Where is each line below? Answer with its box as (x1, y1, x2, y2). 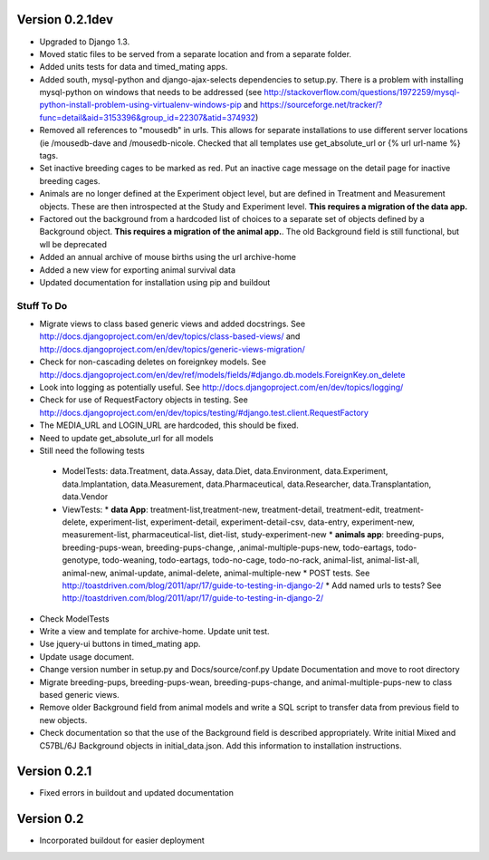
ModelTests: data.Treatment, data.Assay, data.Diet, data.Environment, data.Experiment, (62, 466, 388, 477)
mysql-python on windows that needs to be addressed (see (39, 87, 263, 98)
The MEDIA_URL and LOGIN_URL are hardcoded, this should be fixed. (39, 420, 299, 430)
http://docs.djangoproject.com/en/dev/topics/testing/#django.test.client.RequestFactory (39, 407, 369, 418)
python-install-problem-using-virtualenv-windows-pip (39, 100, 242, 111)
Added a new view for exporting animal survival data (39, 264, 235, 275)
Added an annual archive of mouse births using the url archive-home (39, 252, 297, 263)
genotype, (62, 555, 101, 565)
